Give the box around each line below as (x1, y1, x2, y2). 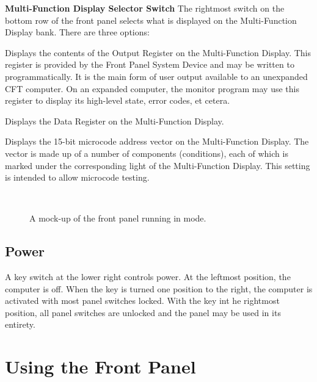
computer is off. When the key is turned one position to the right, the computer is (5, 282, 313, 295)
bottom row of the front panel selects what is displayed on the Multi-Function (5, 13, 297, 26)
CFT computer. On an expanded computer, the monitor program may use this (5, 82, 299, 95)
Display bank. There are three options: (5, 26, 150, 38)
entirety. (5, 318, 35, 331)
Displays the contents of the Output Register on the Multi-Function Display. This (5, 46, 312, 59)
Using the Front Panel (5, 354, 196, 379)
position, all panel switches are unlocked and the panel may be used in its (5, 306, 281, 319)
